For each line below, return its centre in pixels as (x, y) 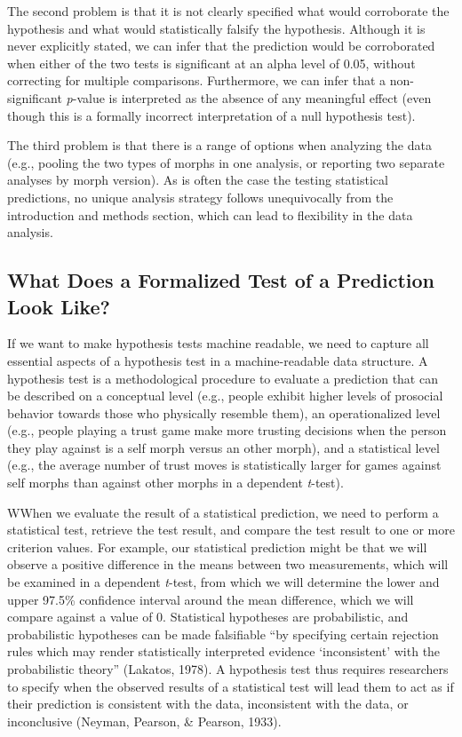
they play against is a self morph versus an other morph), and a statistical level (223, 447)
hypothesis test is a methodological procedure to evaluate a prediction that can (223, 378)
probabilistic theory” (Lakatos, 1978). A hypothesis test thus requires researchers (228, 669)
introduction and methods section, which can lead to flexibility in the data (210, 214)
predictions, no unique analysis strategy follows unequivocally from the (200, 197)
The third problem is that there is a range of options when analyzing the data (219, 145)
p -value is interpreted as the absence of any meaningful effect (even (249, 97)
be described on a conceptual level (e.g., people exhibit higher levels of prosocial (225, 396)
